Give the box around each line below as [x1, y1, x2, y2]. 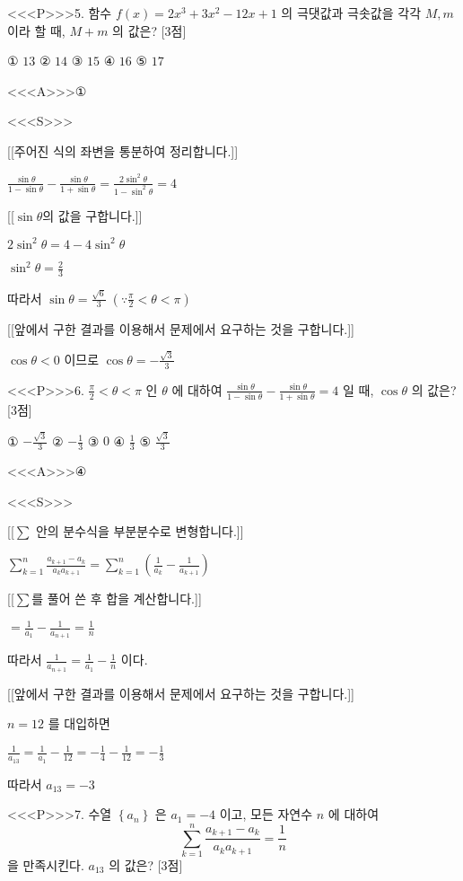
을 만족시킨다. [7, 855, 84, 874]
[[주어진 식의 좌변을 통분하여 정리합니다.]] [7, 141, 239, 160]
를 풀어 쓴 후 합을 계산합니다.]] [31, 589, 202, 607]
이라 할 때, [7, 21, 66, 40]
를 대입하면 [48, 714, 110, 733]
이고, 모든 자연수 [219, 805, 313, 824]
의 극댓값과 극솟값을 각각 [281, 4, 422, 22]
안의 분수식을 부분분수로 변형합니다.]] [35, 522, 244, 541]
